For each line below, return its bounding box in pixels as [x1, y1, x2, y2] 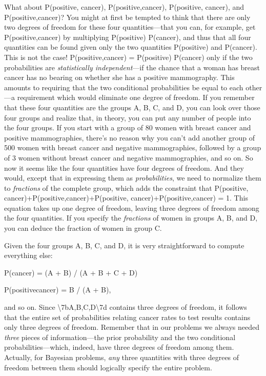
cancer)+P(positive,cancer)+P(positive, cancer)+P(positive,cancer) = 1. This [4, 192, 248, 203]
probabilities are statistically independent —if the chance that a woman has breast [4, 62, 260, 72]
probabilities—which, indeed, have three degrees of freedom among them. [4, 342, 234, 352]
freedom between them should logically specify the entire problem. [4, 362, 212, 372]
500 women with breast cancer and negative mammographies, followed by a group [4, 142, 261, 153]
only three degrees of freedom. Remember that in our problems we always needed [4, 322, 259, 332]
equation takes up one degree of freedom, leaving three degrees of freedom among [4, 202, 259, 213]
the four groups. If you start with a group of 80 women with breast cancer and [4, 122, 251, 133]
